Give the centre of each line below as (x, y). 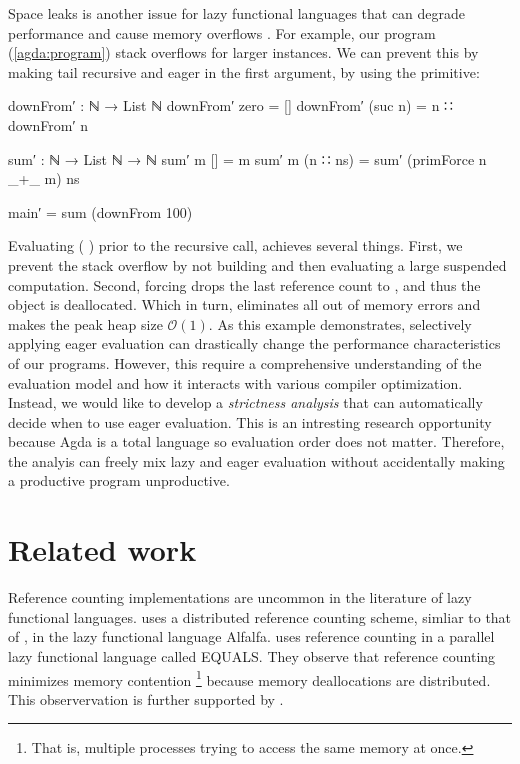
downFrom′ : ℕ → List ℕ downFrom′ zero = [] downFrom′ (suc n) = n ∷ (231, 105)
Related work (102, 549)
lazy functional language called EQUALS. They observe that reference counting (252, 655)
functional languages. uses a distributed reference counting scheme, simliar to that (260, 616)
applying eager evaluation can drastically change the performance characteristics (254, 343)
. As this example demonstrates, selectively (340, 323)
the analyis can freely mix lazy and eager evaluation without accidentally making (256, 460)
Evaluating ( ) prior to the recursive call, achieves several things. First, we (235, 245)
